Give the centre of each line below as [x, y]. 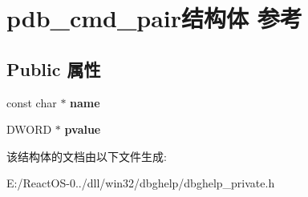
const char [32, 102]
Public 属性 [54, 68]
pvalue [83, 129]
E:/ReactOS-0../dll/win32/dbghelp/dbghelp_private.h [141, 183]
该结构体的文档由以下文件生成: [87, 156]
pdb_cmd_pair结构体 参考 [154, 18]
